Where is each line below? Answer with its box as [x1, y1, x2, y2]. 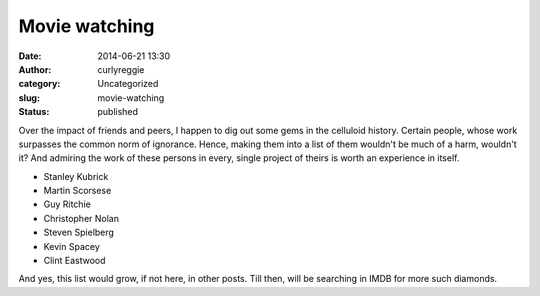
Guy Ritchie [43, 198, 92, 210]
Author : [18, 63, 52, 75]
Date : [18, 50, 42, 62]
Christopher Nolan [43, 212, 120, 224]
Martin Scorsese [43, 185, 112, 197]
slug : [18, 91, 40, 104]
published [97, 106, 139, 118]
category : [18, 78, 61, 90]
